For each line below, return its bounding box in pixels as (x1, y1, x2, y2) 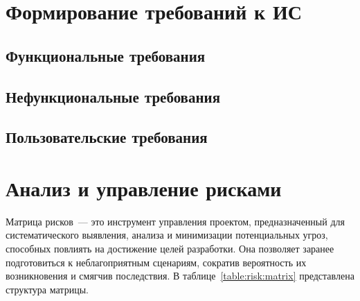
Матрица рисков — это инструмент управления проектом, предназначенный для (6, 214, 345, 228)
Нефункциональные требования (6, 85, 221, 107)
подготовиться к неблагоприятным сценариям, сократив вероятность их (6, 255, 307, 269)
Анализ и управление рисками (6, 173, 282, 202)
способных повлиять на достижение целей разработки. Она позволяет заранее (6, 241, 334, 256)
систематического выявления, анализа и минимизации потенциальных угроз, (6, 227, 328, 242)
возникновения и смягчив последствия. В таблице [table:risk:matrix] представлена (6, 268, 354, 283)
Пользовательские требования (6, 126, 208, 148)
